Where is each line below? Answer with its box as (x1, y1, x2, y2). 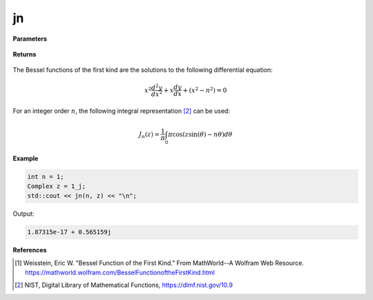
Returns (12, 50, 37, 58)
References (12, 246, 47, 254)
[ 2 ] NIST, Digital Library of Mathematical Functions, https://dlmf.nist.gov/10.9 (15, 281, 233, 290)
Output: (12, 209, 35, 218)
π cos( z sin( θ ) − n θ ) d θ (168, 130, 233, 138)
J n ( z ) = (138, 130, 160, 140)
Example (12, 154, 39, 162)
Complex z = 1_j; (27, 182, 86, 190)
